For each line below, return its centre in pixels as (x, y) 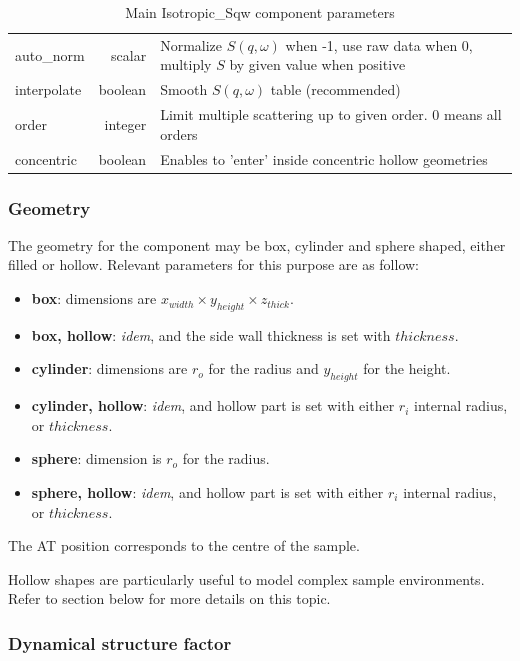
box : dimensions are (94, 298)
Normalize (191, 44)
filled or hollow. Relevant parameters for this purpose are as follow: (214, 264)
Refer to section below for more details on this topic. (169, 598)
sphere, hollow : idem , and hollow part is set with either (207, 492)
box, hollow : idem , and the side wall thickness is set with (211, 334)
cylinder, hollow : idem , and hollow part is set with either (213, 405)
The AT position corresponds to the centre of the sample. (184, 545)
